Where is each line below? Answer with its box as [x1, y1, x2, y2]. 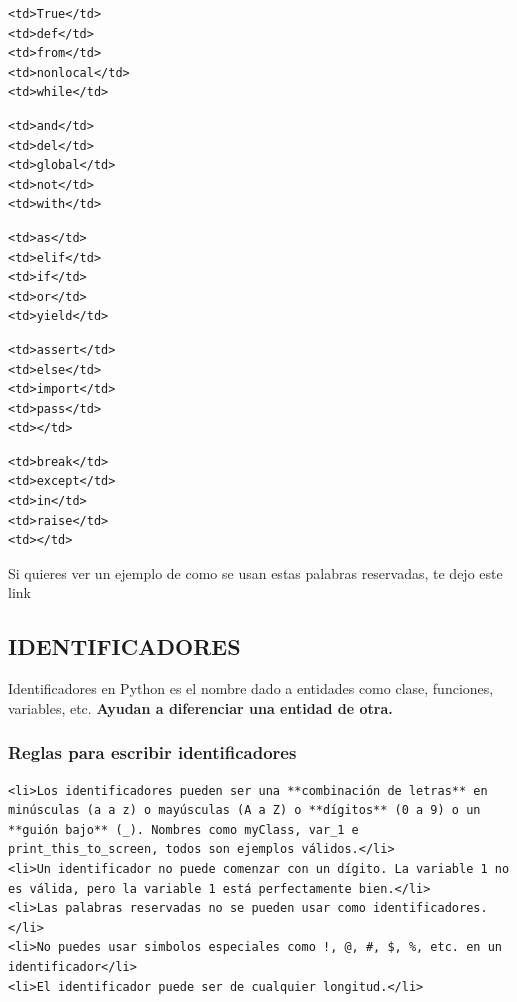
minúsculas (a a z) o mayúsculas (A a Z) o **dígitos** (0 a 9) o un [8, 803, 481, 818]
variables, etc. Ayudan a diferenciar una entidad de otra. [8, 697, 393, 718]
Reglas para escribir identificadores [8, 740, 297, 765]
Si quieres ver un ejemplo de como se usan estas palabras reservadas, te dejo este [8, 562, 503, 583]
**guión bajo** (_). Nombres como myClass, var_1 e [8, 822, 359, 837]
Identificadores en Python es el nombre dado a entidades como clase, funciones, [8, 678, 494, 699]
